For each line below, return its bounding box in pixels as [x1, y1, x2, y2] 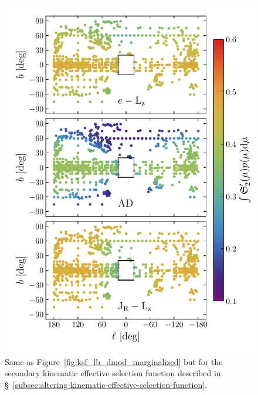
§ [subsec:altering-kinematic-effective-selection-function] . [5, 378, 207, 390]
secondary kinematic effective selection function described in [5, 367, 221, 379]
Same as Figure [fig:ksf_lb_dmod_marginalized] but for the [5, 355, 223, 367]
